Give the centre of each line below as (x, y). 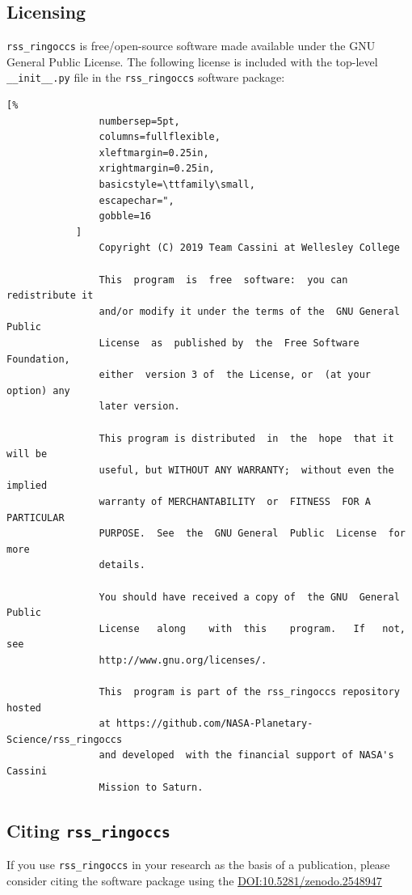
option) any (38, 390)
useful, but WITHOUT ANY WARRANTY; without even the (246, 470)
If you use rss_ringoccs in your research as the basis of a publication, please (198, 865)
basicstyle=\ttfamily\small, (177, 185)
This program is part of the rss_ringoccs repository (249, 692)
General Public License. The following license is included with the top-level (192, 61)
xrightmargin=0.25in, (157, 169)
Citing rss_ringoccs (88, 830)
